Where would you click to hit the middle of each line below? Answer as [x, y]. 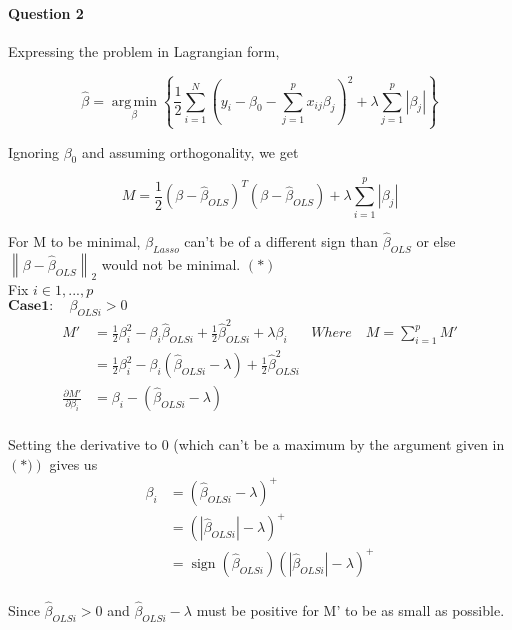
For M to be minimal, [74, 240]
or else [436, 240]
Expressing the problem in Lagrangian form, [144, 50]
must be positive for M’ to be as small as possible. [350, 610]
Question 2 [46, 12]
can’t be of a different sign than [281, 240]
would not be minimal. [171, 263]
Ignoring [34, 151]
